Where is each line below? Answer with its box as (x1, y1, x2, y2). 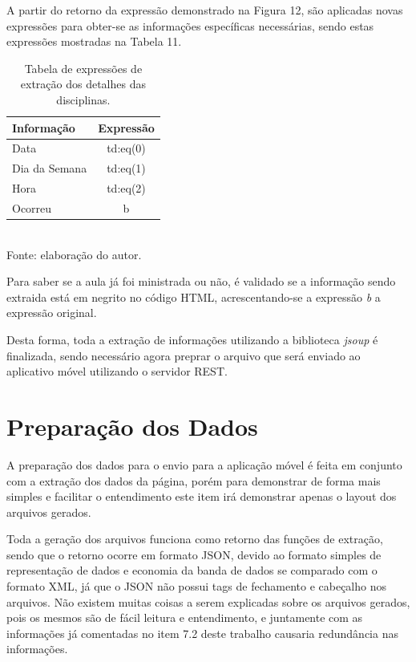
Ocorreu (12, 199, 52, 216)
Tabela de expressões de (24, 59, 143, 76)
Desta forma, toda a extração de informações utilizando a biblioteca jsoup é (6, 331, 378, 347)
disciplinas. (56, 91, 111, 108)
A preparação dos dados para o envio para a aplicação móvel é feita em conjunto (6, 456, 402, 473)
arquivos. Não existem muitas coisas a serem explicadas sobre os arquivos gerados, (6, 593, 410, 610)
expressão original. (6, 304, 97, 321)
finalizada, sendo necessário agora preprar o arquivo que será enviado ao (6, 347, 361, 363)
